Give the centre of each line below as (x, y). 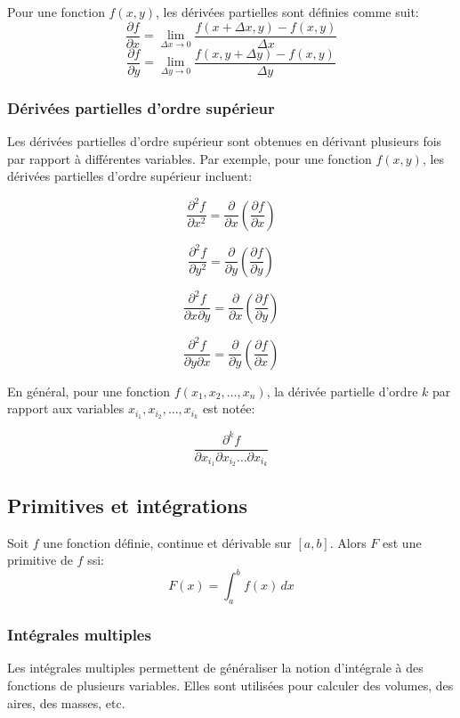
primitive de (40, 560)
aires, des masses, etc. (66, 702)
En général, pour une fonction (89, 391)
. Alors (348, 542)
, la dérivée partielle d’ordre (342, 391)
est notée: (229, 408)
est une (402, 542)
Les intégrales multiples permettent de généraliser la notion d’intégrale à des (215, 668)
